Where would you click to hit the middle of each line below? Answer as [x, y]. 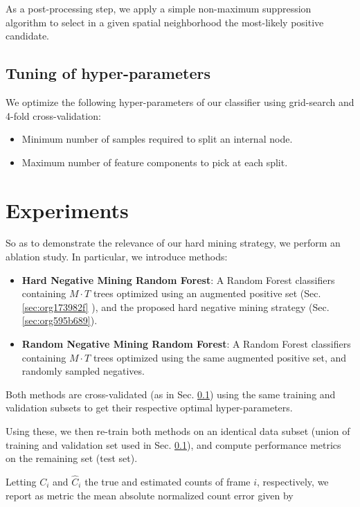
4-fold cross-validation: [53, 115]
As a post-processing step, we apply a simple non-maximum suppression [159, 8]
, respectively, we [293, 482]
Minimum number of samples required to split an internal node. [157, 139]
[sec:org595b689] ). [60, 320]
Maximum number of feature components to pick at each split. [155, 162]
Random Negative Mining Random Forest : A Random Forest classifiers [186, 344]
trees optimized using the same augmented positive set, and [220, 357]
